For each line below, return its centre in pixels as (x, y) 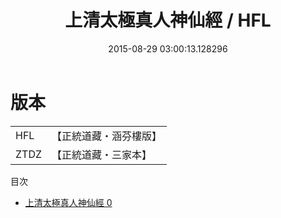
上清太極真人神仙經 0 (68, 202)
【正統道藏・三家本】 (102, 154)
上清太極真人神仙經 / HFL (168, 20)
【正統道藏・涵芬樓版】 (107, 136)
